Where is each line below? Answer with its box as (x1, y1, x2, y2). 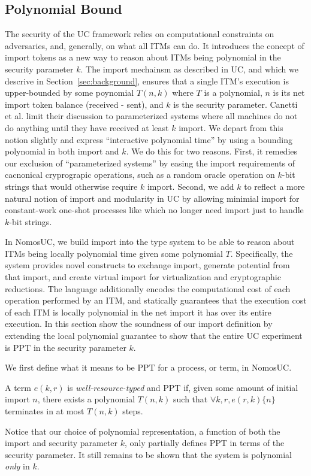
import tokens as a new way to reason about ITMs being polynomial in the (5, 51, 281, 63)
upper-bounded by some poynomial (5, 86, 134, 99)
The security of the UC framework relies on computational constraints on (5, 28, 274, 40)
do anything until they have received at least (5, 121, 169, 134)
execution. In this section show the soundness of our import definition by (5, 317, 273, 330)
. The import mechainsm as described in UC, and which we (80, 62, 298, 75)
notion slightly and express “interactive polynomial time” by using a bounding (5, 133, 292, 145)
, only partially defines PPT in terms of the (125, 436, 285, 449)
